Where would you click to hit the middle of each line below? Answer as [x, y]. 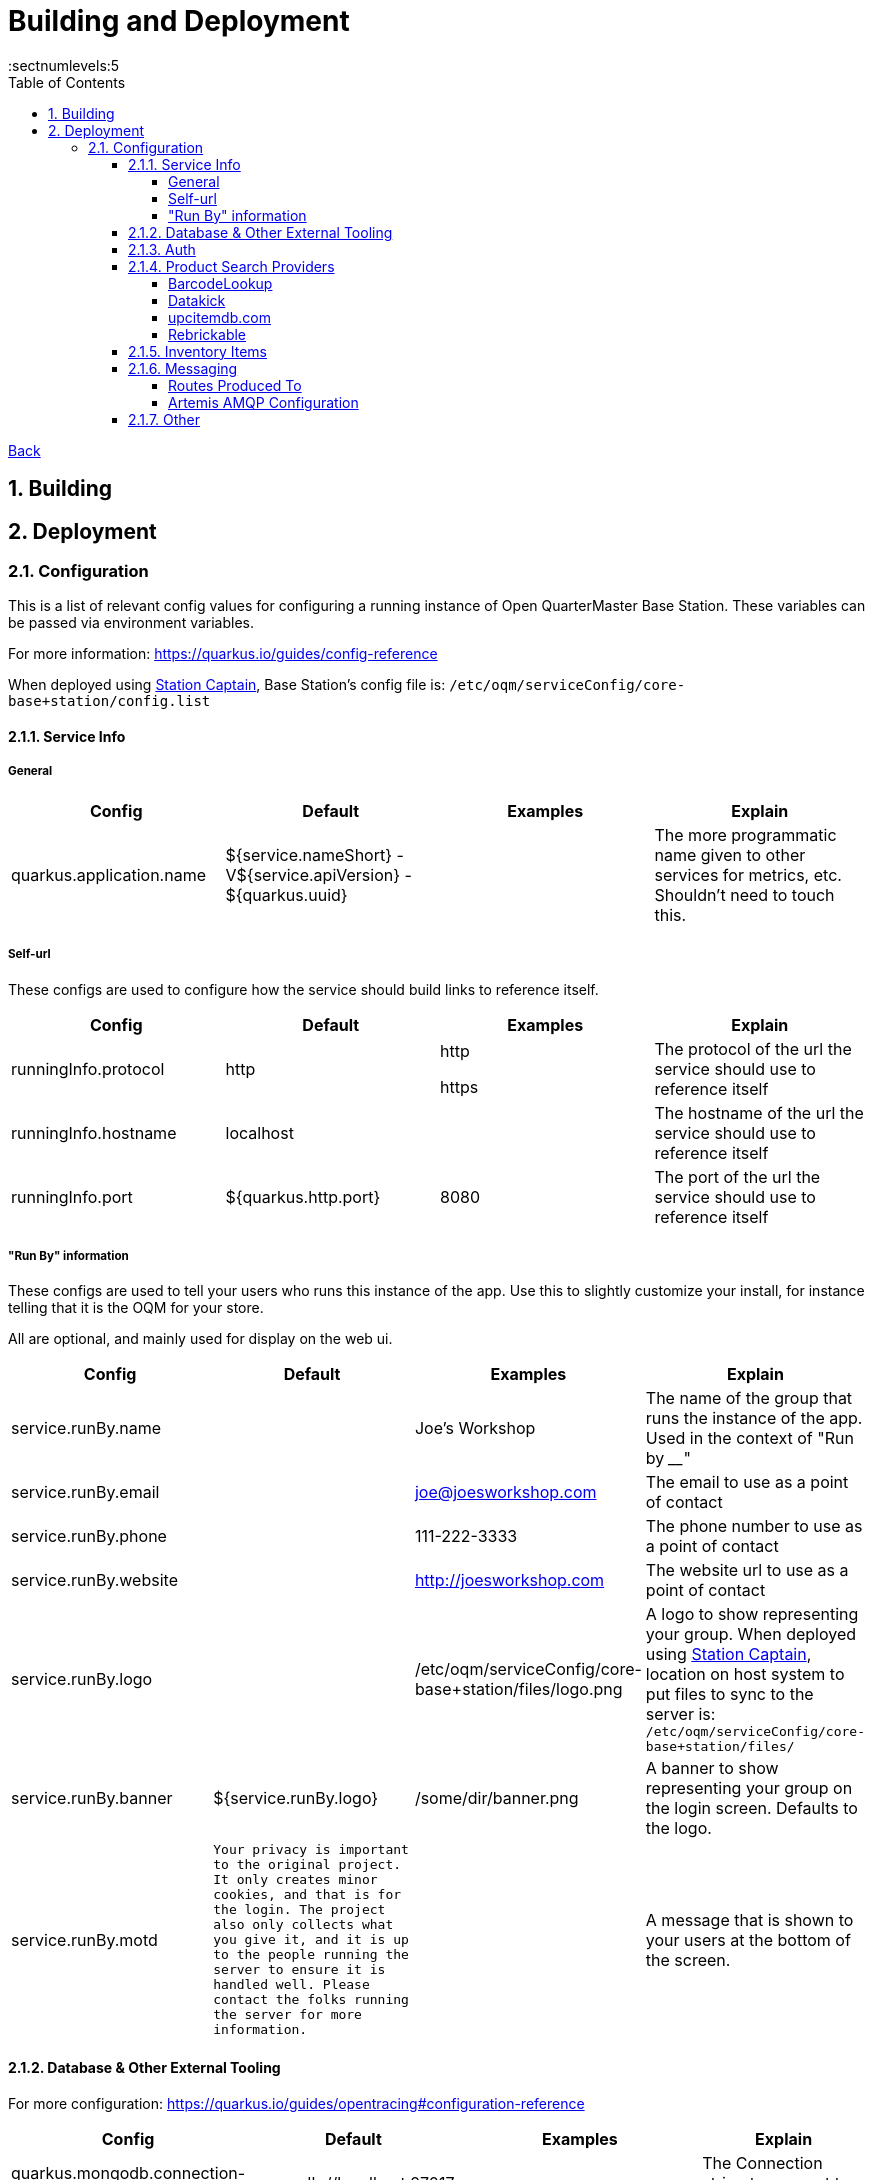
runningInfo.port [72, 1196]
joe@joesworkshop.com [505, 1492]
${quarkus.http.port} [303, 1196]
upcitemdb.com [219, 317]
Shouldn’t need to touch [744, 894]
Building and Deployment [179, 21]
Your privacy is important [311, 1850]
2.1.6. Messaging [183, 368]
